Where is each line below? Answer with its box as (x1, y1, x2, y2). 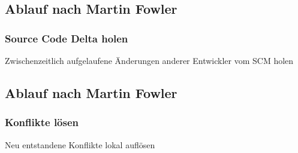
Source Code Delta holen (5, 30, 128, 45)
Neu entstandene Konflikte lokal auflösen (5, 138, 155, 151)
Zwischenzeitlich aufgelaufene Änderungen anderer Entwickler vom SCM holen (5, 54, 294, 66)
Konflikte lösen (5, 115, 79, 130)
